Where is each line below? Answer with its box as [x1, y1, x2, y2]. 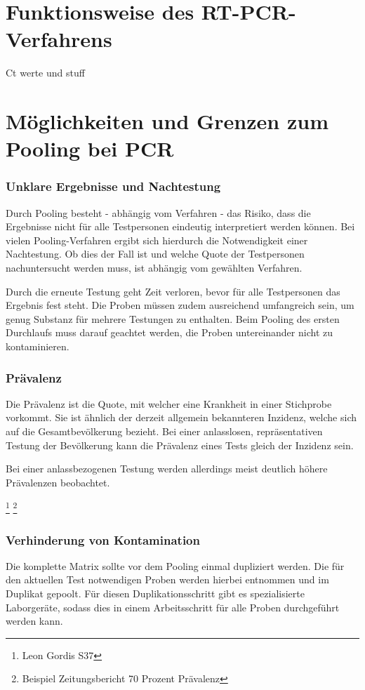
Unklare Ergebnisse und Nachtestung [6, 178, 221, 195]
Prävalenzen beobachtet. [6, 475, 110, 489]
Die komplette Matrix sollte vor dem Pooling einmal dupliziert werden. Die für [6, 558, 345, 573]
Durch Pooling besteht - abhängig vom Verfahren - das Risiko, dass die [6, 205, 311, 220]
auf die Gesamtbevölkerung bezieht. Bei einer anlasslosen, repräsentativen [6, 424, 323, 439]
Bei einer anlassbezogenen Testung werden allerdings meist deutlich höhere [6, 461, 328, 476]
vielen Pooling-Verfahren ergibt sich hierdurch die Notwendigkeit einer [6, 232, 308, 247]
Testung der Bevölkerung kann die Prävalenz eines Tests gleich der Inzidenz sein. [6, 437, 354, 452]
